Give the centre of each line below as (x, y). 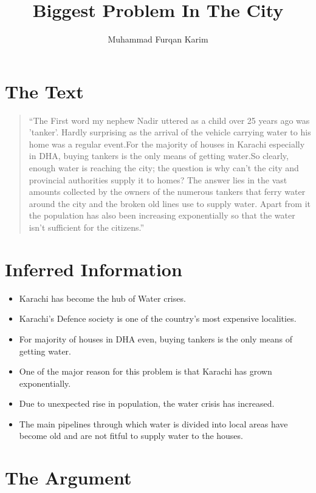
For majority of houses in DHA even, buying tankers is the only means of (156, 338)
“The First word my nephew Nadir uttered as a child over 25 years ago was (169, 120)
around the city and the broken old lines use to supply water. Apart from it (170, 203)
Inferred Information (94, 269)
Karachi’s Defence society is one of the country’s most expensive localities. (158, 318)
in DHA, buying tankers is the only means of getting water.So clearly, (159, 156)
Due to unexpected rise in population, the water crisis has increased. (147, 403)
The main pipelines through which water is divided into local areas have (153, 423)
